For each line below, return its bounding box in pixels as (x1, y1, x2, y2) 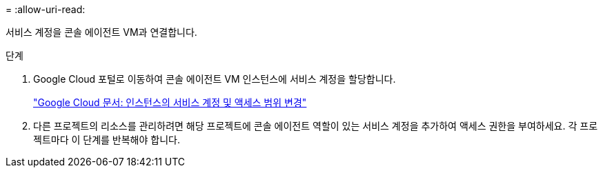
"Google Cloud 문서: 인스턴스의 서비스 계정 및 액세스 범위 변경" (33, 96, 307, 108)
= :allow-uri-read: (6, 3, 86, 15)
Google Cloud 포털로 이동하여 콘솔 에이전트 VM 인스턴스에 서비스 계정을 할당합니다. (33, 73, 396, 85)
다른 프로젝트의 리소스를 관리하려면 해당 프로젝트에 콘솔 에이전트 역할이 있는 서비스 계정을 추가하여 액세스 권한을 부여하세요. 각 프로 (33, 120, 598, 132)
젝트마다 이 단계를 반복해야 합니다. (33, 134, 180, 145)
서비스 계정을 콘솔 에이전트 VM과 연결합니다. (6, 26, 197, 38)
